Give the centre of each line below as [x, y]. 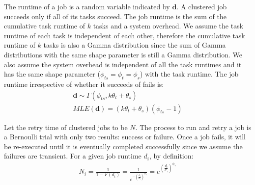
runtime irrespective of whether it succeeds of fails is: [84, 84]
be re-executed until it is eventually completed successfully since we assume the [123, 146]
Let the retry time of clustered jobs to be [66, 127]
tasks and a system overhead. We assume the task [168, 26]
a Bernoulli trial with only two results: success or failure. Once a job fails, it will [125, 137]
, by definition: [171, 156]
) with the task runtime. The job [189, 74]
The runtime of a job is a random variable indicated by [87, 6]
